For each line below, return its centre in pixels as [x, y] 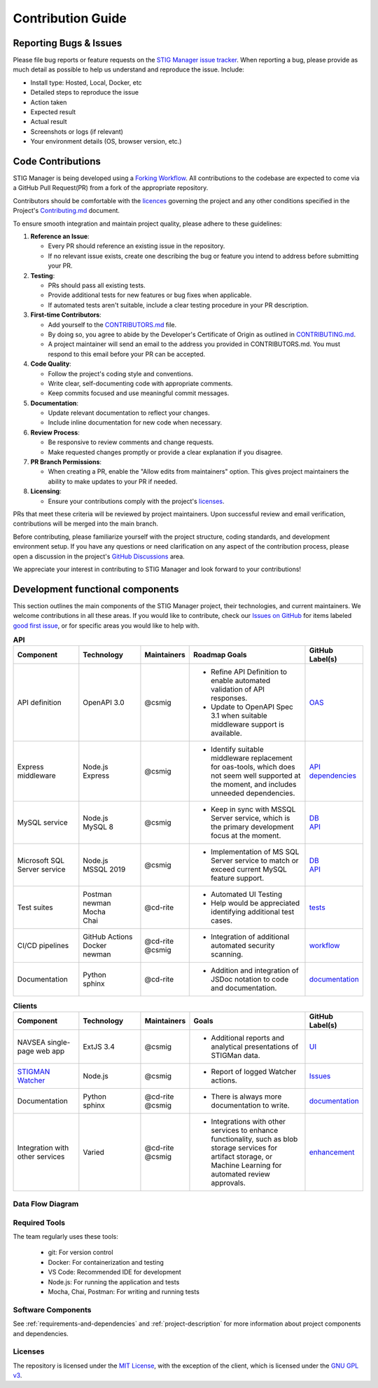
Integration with [43, 1148]
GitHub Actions [108, 937]
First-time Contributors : [66, 315]
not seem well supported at [256, 776]
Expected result [53, 112]
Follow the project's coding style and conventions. [121, 373]
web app [50, 1051]
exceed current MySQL [249, 870]
